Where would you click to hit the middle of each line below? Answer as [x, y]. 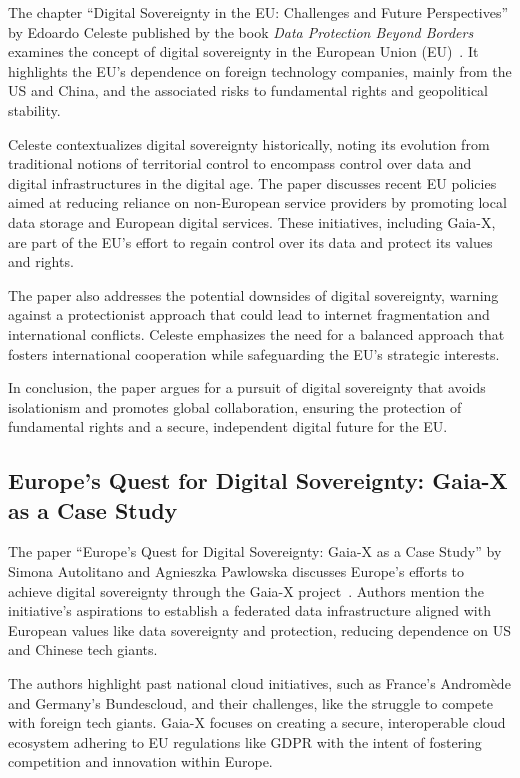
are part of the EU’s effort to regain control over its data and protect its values [250, 241]
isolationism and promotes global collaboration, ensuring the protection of [235, 406]
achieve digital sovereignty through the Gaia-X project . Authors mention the [246, 590]
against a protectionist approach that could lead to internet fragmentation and [249, 314]
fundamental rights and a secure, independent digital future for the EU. [228, 426]
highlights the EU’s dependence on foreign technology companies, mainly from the [260, 70]
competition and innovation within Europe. [140, 761]
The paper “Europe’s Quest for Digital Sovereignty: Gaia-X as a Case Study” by [255, 551]
